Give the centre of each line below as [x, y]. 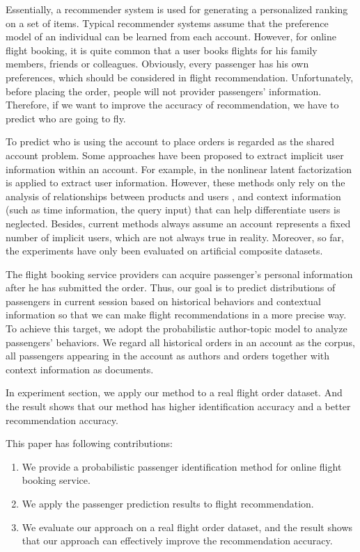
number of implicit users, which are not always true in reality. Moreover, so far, [175, 237]
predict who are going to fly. [66, 118]
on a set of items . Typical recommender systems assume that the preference [167, 23]
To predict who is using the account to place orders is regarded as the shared [170, 141]
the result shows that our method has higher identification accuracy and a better [178, 406]
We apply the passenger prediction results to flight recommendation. [168, 503]
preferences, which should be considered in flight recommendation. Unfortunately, [180, 77]
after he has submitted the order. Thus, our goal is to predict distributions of [171, 287]
